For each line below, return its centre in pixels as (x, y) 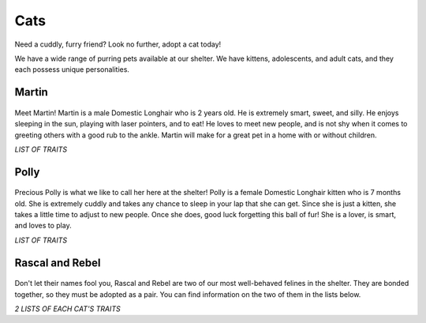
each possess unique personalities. (72, 69)
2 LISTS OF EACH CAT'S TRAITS (68, 309)
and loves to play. (43, 226)
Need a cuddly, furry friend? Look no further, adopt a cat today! (118, 44)
